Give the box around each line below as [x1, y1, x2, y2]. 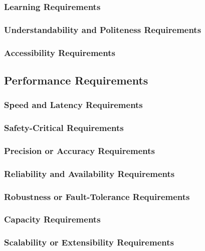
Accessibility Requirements [4, 46, 115, 58]
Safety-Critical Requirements [4, 121, 124, 134]
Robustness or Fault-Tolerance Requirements [4, 190, 190, 202]
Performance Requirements [4, 72, 148, 87]
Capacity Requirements [4, 213, 101, 225]
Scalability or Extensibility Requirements [4, 236, 174, 248]
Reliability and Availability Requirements [4, 167, 175, 179]
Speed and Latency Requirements [4, 98, 143, 111]
